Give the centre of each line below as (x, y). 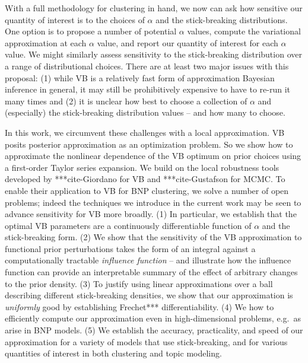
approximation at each (46, 42)
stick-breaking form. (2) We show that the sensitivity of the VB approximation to (153, 237)
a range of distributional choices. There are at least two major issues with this (147, 66)
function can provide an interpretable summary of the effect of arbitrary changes (151, 272)
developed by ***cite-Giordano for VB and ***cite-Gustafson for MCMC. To (145, 179)
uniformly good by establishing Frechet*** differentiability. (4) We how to (139, 306)
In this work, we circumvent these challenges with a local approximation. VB (145, 132)
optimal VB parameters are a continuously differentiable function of (128, 225)
